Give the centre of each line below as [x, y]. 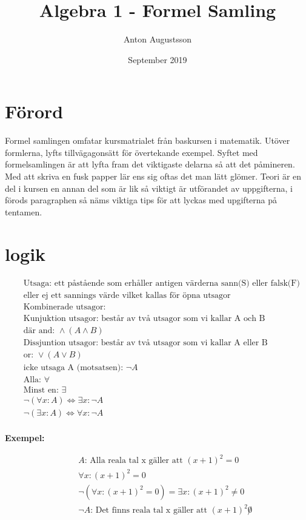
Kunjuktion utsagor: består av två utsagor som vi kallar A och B [144, 318]
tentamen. [24, 211]
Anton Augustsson [158, 39]
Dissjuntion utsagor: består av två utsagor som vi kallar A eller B [145, 343]
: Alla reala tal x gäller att [134, 461]
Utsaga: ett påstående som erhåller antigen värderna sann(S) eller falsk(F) [161, 283]
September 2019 [158, 59]
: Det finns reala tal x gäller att [149, 511]
